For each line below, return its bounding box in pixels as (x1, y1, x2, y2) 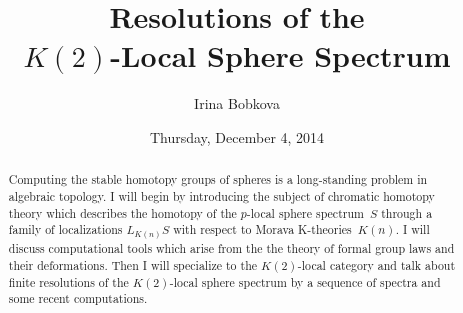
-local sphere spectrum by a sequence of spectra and (169, 273, 441, 290)
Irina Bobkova (194, 93, 280, 114)
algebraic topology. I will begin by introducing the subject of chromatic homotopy (8, 187, 435, 204)
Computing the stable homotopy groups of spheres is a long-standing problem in (8, 171, 428, 188)
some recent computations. (8, 290, 148, 307)
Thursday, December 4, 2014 (149, 126, 325, 147)
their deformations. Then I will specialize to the (8, 256, 258, 273)
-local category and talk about (297, 256, 456, 273)
